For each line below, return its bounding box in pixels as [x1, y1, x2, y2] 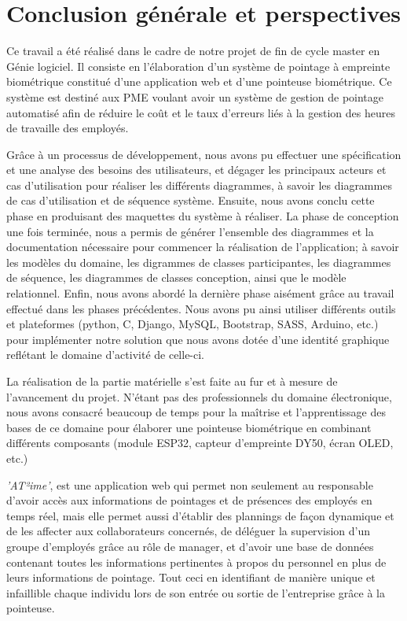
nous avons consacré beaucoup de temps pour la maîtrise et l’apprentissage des [6, 404, 386, 420]
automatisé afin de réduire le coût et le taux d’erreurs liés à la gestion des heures [6, 104, 395, 120]
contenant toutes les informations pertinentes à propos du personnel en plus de [6, 553, 387, 570]
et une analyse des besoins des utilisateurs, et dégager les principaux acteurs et [6, 161, 387, 178]
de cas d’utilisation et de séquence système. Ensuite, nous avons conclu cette [6, 192, 375, 209]
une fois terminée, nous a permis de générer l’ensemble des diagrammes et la [6, 223, 374, 239]
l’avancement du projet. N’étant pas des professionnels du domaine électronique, [6, 388, 392, 405]
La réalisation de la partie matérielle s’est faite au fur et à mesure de [6, 373, 338, 389]
